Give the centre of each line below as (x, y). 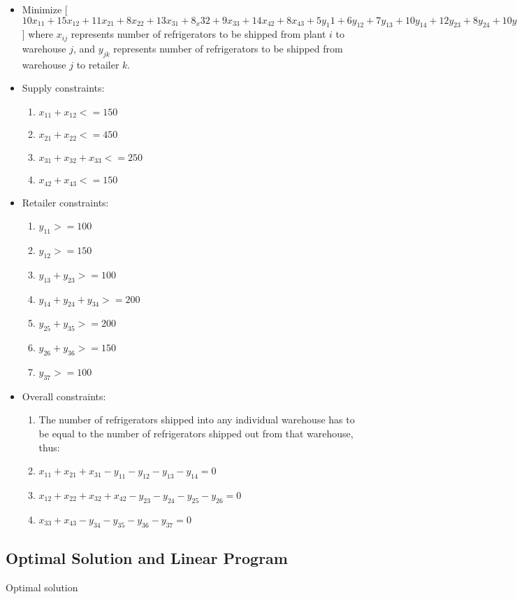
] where (38, 34)
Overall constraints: (64, 396)
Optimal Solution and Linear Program (147, 557)
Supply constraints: (63, 88)
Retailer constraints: (65, 202)
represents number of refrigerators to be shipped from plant (198, 34)
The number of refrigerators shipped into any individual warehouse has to (197, 420)
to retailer (98, 64)
